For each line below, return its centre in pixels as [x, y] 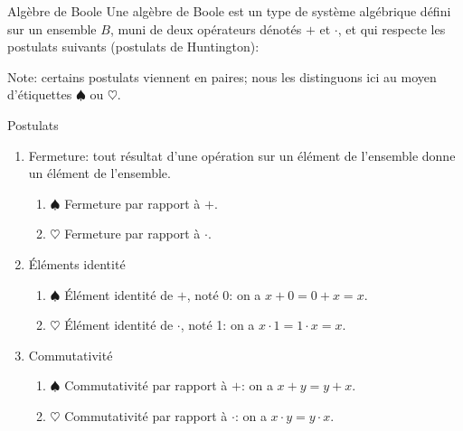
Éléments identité [77, 263]
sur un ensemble [52, 28]
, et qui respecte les [392, 28]
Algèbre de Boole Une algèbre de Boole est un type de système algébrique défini [229, 11]
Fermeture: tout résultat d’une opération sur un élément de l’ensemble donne [242, 155]
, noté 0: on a [224, 294]
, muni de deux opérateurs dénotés [206, 28]
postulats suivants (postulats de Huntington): [133, 47]
